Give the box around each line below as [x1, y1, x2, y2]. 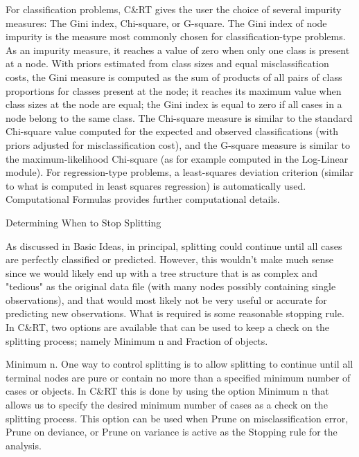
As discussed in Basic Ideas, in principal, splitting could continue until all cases [6, 238, 342, 253]
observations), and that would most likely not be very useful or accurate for [6, 292, 327, 307]
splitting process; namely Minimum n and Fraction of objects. [6, 333, 268, 348]
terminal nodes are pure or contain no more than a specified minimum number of [6, 370, 351, 384]
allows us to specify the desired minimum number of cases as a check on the [6, 397, 328, 412]
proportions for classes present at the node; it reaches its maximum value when [6, 83, 342, 98]
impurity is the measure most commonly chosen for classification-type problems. [6, 29, 346, 44]
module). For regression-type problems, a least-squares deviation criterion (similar [6, 165, 353, 179]
